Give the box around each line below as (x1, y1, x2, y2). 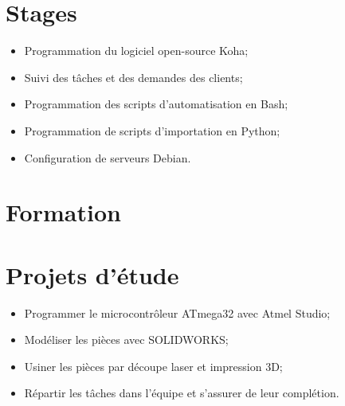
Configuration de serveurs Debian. (24, 149, 191, 166)
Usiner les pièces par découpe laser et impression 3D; (24, 357, 283, 374)
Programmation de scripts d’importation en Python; (24, 122, 280, 139)
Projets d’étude (6, 258, 179, 291)
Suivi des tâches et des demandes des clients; (24, 68, 243, 85)
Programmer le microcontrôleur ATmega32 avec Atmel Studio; (24, 304, 331, 321)
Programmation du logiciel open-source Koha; (24, 42, 249, 59)
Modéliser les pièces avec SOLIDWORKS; (24, 331, 229, 348)
